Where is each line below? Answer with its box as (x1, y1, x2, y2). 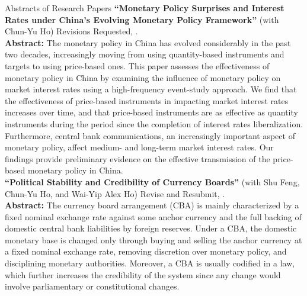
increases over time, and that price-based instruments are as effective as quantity (5, 106, 298, 118)
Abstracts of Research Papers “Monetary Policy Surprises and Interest (5, 2, 284, 14)
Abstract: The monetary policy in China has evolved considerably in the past (5, 36, 291, 49)
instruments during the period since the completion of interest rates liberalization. (5, 117, 303, 130)
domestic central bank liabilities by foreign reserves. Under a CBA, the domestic (5, 222, 297, 234)
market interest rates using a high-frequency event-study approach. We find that (5, 83, 297, 95)
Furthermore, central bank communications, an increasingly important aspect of (5, 129, 295, 141)
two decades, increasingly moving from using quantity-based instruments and (5, 48, 284, 60)
